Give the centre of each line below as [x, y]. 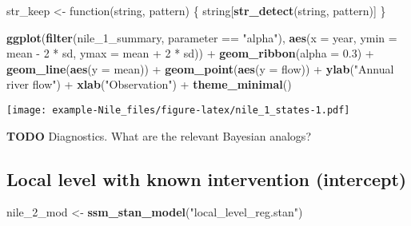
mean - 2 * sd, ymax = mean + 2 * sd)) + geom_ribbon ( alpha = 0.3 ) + [190, 53]
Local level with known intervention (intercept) [207, 178]
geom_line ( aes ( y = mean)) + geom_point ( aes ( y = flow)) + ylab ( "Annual [200, 68]
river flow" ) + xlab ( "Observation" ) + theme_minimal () [149, 84]
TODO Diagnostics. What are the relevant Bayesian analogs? [159, 135]
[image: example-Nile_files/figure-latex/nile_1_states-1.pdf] [178, 110]
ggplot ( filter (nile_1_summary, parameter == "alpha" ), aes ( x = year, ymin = [202, 37]
